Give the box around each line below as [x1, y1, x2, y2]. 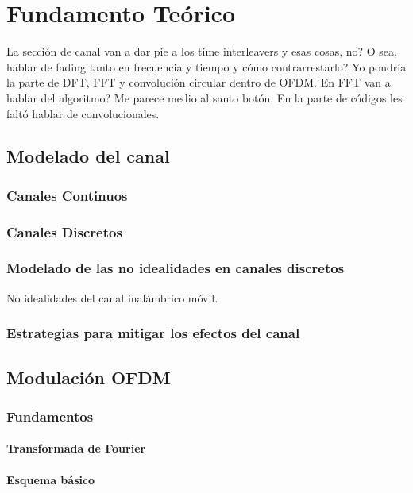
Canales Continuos [6, 185, 128, 205]
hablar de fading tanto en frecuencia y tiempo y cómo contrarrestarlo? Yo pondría [6, 58, 407, 75]
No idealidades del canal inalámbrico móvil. [6, 289, 218, 306]
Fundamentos [6, 406, 94, 426]
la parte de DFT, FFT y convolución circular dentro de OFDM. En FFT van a [6, 74, 391, 91]
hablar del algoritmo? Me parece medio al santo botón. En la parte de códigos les [6, 89, 403, 106]
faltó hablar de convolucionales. [6, 105, 160, 121]
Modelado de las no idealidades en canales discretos [6, 258, 345, 278]
